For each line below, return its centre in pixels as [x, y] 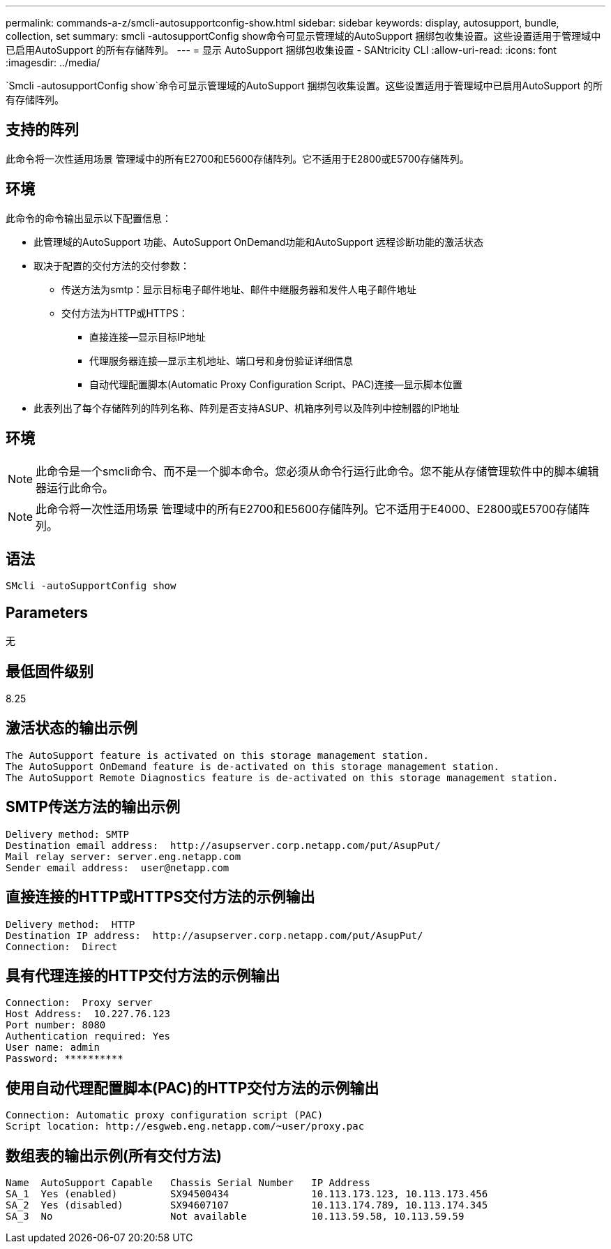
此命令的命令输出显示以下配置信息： [89, 218]
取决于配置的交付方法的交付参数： [112, 265]
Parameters [47, 612]
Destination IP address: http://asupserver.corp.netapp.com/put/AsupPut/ [214, 935]
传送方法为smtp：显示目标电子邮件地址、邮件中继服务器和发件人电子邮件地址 [239, 289]
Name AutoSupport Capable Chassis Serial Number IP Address [188, 1183]
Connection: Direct [62, 946]
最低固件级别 [50, 671]
